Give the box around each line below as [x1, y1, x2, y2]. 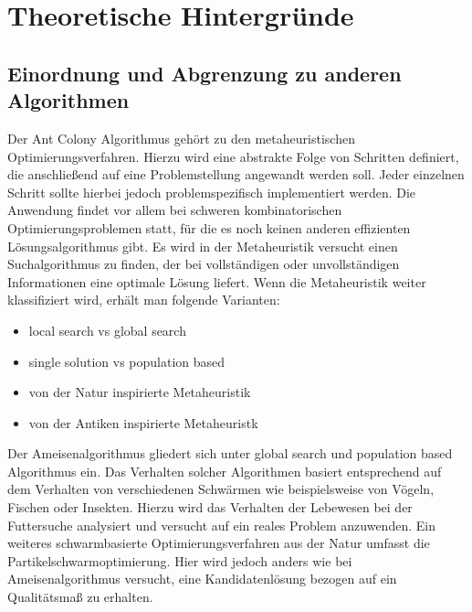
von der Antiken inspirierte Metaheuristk [28, 413, 258, 432]
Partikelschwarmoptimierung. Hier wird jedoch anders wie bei [7, 551, 352, 570]
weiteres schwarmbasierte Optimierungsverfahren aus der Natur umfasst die [7, 533, 430, 553]
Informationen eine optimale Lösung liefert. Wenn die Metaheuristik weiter [7, 272, 426, 291]
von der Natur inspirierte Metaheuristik [28, 382, 251, 402]
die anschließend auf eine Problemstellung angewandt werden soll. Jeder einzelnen [7, 165, 465, 184]
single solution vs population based [28, 351, 226, 370]
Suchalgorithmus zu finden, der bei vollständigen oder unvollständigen [7, 254, 400, 274]
